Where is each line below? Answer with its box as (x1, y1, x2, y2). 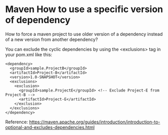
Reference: (5, 119, 28, 125)
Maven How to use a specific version (5, 4, 163, 15)
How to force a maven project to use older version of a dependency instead (5, 31, 163, 37)
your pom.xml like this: (5, 52, 52, 58)
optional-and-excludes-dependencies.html (5, 124, 95, 130)
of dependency (5, 14, 71, 26)
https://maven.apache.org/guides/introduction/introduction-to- (29, 119, 160, 125)
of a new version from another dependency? (5, 36, 98, 42)
